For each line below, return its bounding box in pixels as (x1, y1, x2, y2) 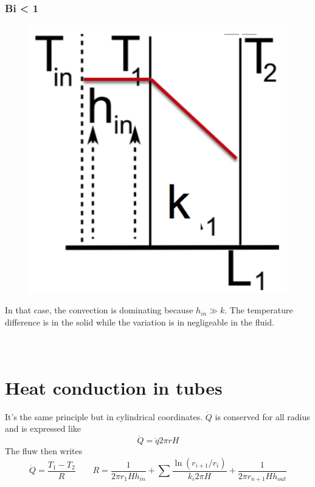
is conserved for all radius (215, 410, 310, 423)
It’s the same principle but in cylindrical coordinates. (5, 410, 203, 423)
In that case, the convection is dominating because (5, 304, 193, 316)
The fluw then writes (5, 444, 83, 457)
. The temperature (224, 304, 293, 316)
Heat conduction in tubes (5, 375, 223, 400)
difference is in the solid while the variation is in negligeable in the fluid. (5, 315, 274, 328)
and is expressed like (5, 422, 81, 435)
